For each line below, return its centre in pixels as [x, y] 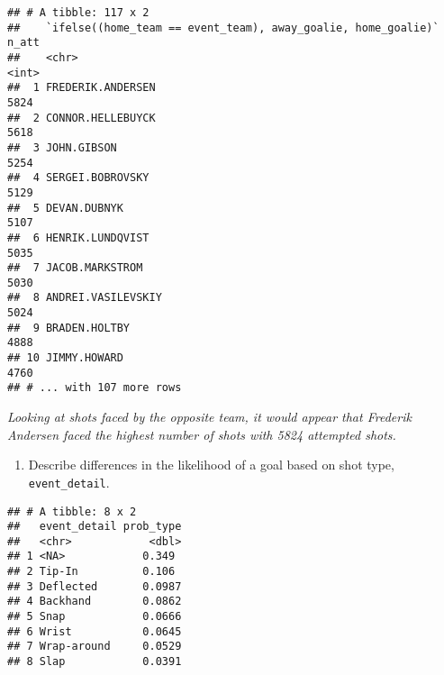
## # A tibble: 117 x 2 [78, 13]
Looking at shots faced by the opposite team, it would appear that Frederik [209, 417]
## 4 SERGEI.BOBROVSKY [78, 178]
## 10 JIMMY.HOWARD [65, 358]
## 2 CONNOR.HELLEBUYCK [82, 118]
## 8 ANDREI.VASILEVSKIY [85, 298]
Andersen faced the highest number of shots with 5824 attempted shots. [202, 434]
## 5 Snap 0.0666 [95, 617]
